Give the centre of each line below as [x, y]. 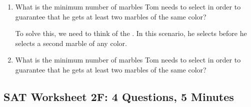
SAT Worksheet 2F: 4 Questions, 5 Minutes [119, 96]
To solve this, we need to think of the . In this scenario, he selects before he [131, 33]
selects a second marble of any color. [71, 43]
